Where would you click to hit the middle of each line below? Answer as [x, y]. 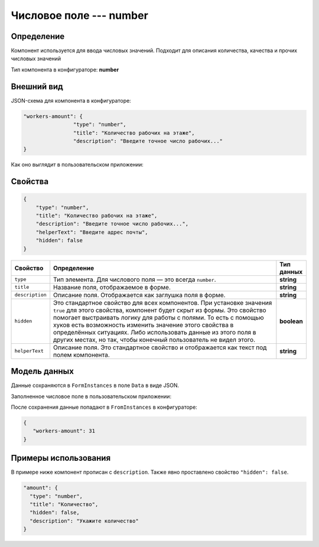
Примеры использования [61, 458]
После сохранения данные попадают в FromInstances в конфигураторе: [104, 407]
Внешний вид [37, 87]
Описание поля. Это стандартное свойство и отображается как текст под [160, 347]
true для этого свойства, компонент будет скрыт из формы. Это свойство [160, 310]
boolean [292, 321]
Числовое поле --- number [80, 15]
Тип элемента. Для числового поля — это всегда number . [135, 279]
